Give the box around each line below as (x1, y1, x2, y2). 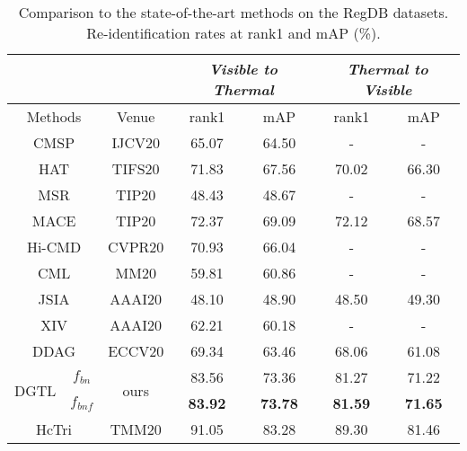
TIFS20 (111, 158, 160, 179)
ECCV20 (108, 340, 164, 361)
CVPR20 (108, 236, 164, 257)
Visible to (208, 58, 278, 79)
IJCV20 (111, 132, 160, 153)
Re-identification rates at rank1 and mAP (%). (86, 22, 381, 43)
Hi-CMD (26, 236, 82, 257)
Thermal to (347, 58, 428, 79)
